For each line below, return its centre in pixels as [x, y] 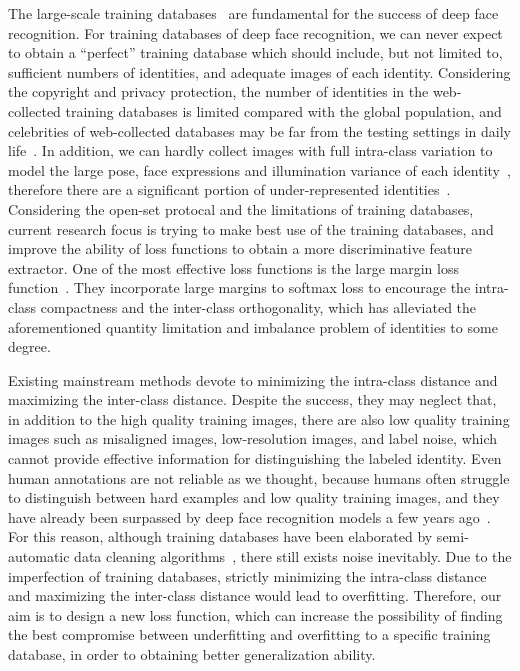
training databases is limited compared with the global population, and [283, 110]
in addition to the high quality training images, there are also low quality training [259, 418]
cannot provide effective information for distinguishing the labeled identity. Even [255, 458]
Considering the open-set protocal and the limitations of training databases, [241, 208]
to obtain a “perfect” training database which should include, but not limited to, [255, 52]
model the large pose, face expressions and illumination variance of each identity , [259, 169]
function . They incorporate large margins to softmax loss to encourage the [239, 287]
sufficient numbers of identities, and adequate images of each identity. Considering [259, 71]
